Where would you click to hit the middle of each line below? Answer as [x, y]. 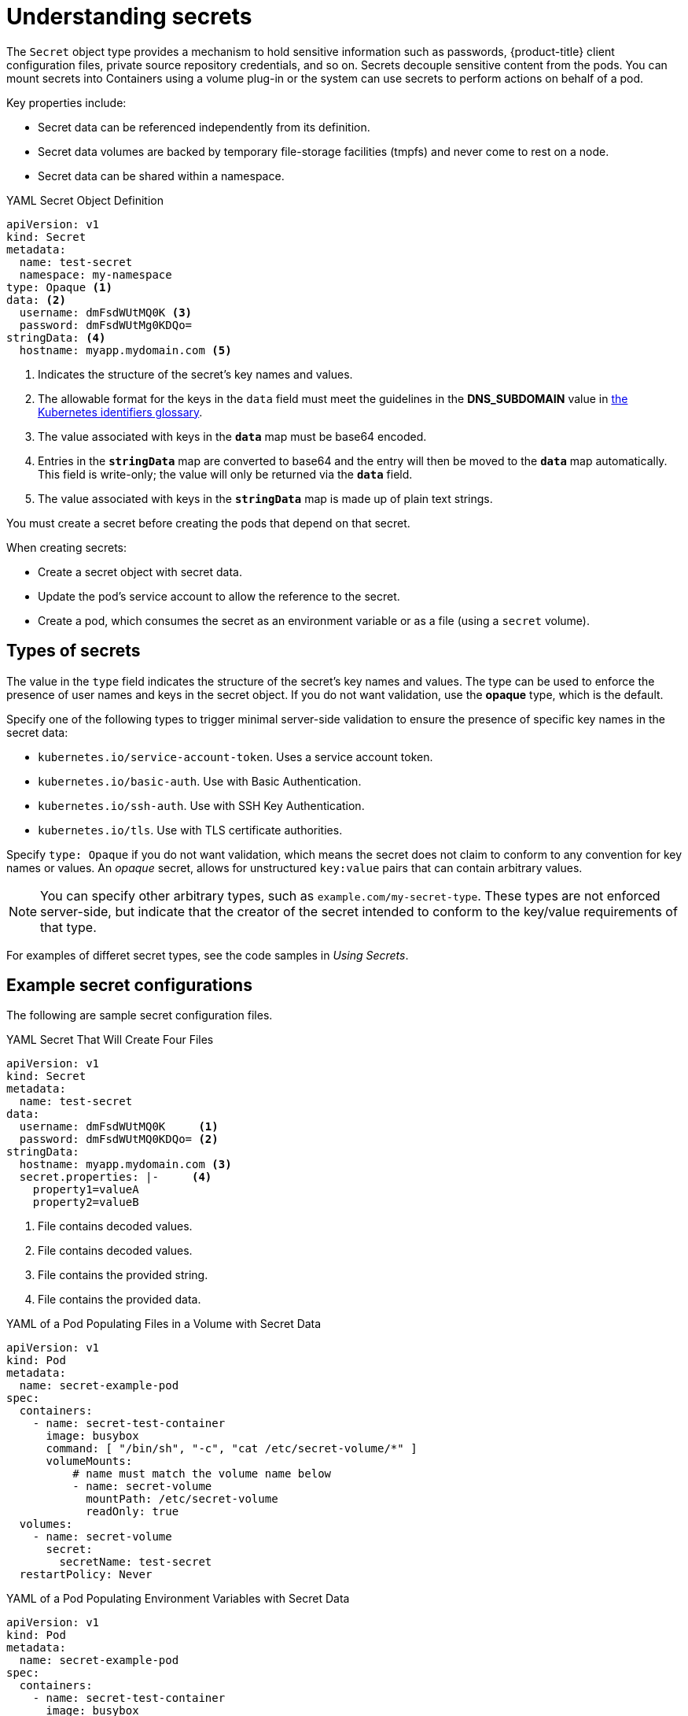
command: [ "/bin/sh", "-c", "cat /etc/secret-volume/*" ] [232, 1449]
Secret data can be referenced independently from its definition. [204, 127]
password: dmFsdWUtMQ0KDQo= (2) [119, 1139]
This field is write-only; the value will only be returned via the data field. [225, 474]
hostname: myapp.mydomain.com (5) [125, 350]
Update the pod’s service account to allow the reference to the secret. [219, 596]
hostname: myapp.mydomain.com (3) [125, 1165]
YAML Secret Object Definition [85, 200]
